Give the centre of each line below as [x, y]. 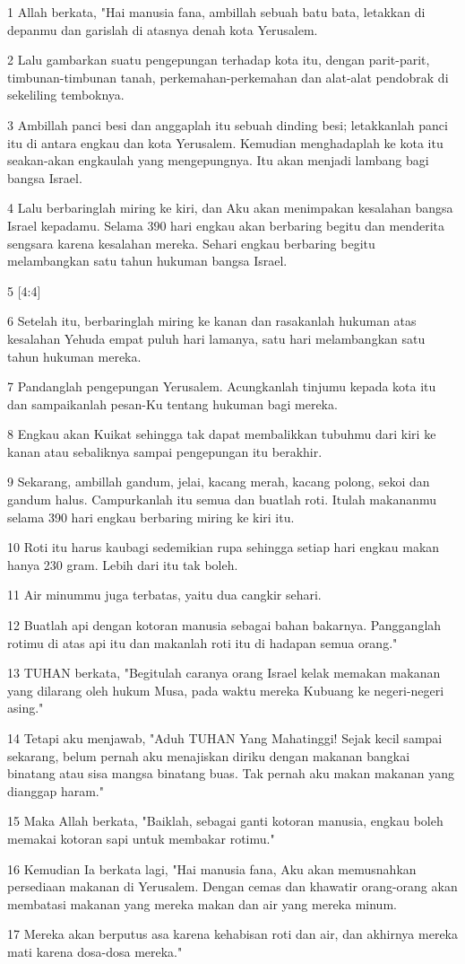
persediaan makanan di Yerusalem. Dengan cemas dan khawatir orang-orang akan [232, 886]
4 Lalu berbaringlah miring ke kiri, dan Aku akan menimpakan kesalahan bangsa [230, 208]
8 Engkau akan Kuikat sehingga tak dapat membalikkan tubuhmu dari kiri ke [222, 434]
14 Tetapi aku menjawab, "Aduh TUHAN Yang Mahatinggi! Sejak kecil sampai [225, 738]
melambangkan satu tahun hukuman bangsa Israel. [147, 261]
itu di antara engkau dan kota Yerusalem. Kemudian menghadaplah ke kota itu [225, 142]
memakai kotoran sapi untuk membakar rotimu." [141, 838]
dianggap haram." [56, 790]
